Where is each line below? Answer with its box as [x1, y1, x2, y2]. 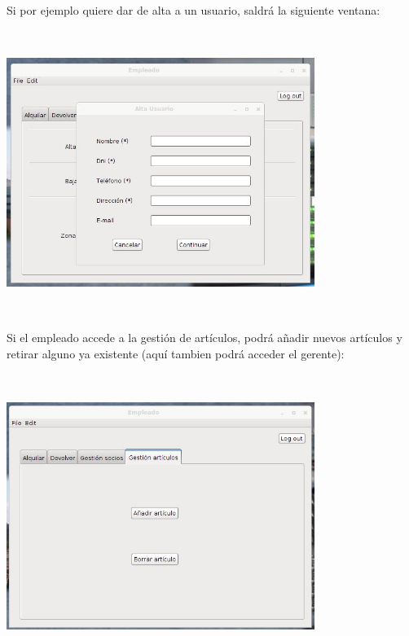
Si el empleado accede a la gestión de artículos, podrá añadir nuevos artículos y [7, 329, 402, 346]
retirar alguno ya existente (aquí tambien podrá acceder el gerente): [7, 344, 345, 362]
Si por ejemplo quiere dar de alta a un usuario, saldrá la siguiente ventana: [7, 2, 380, 18]
